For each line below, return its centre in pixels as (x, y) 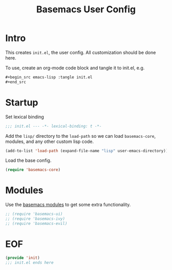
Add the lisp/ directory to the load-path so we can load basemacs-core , (81, 136)
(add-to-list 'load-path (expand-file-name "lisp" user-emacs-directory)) (87, 151)
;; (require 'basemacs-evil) (36, 223)
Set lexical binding (25, 117)
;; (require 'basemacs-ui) (34, 214)
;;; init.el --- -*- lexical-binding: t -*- (53, 126)
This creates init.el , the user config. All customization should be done (81, 52)
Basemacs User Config (86, 9)
